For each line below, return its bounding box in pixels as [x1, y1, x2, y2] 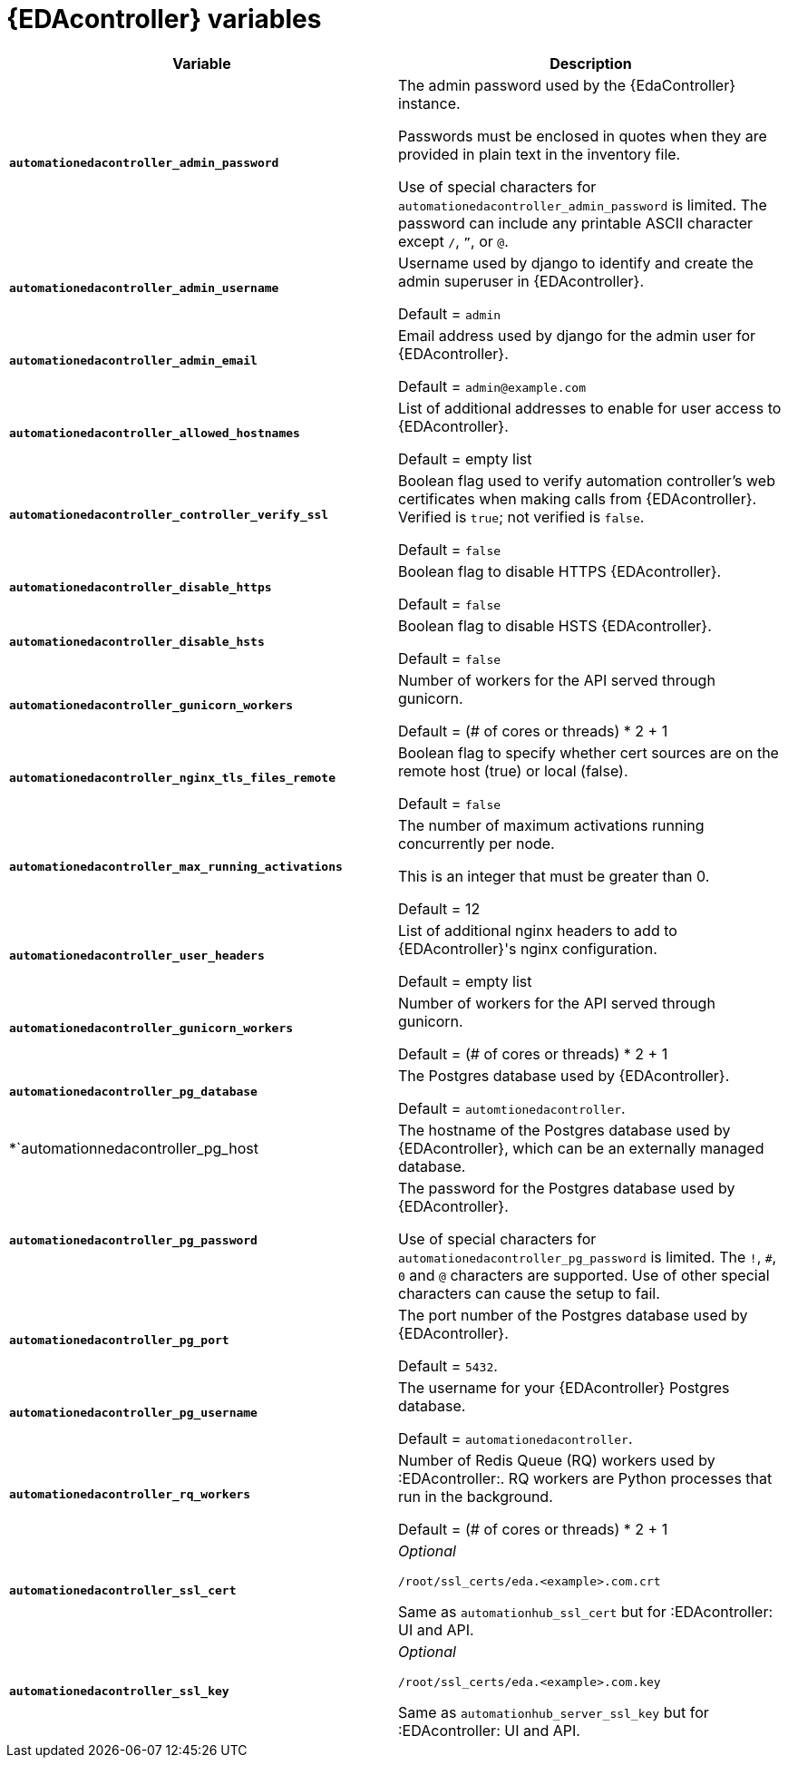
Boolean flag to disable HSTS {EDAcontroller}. [398, 616, 712, 635]
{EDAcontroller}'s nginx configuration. [398, 939, 657, 958]
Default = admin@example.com [398, 376, 586, 395]
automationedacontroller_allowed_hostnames [9, 426, 300, 441]
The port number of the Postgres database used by [398, 1305, 748, 1324]
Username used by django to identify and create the [398, 253, 754, 272]
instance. [398, 93, 461, 112]
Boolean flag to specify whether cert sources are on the [398, 743, 779, 762]
